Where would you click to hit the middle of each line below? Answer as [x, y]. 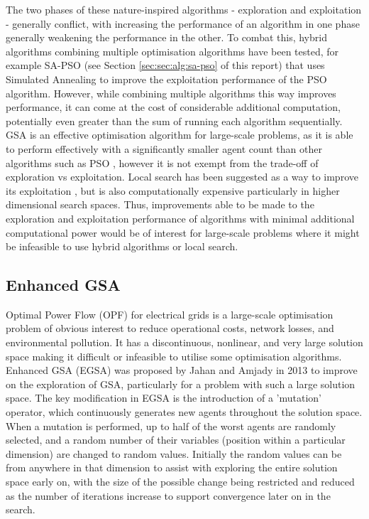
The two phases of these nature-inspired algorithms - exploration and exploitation [184, 9]
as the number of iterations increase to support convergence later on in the [168, 495]
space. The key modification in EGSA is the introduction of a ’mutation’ [164, 398]
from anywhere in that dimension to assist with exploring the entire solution [172, 467]
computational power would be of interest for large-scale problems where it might [183, 232]
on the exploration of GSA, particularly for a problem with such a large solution [181, 384]
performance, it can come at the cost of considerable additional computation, [173, 107]
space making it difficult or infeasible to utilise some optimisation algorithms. [174, 356]
